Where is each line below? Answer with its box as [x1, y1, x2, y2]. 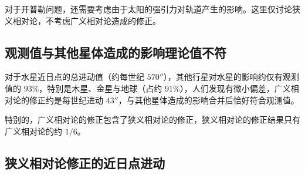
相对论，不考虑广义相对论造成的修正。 [12, 14, 161, 26]
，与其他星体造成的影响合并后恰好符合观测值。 [118, 93, 299, 106]
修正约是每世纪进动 [29, 93, 103, 106]
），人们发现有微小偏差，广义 [179, 82, 291, 94]
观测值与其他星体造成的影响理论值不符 [5, 43, 226, 61]
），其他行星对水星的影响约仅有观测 [163, 70, 299, 83]
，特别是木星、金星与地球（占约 [39, 82, 162, 94]
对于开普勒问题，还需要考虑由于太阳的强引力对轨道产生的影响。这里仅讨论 [5, 3, 292, 15]
